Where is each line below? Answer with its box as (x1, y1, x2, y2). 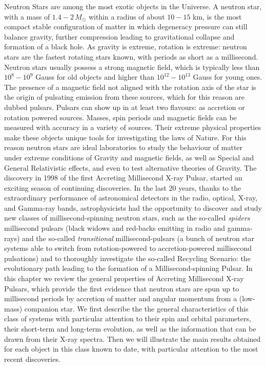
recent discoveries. (4, 353, 60, 364)
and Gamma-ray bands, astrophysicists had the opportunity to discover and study (4, 202, 262, 213)
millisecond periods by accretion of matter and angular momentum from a (4, 293, 237, 304)
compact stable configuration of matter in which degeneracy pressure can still (4, 21, 248, 32)
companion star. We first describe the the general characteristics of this (24, 303, 249, 314)
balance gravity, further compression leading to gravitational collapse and (4, 31, 235, 42)
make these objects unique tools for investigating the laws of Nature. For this (4, 132, 247, 142)
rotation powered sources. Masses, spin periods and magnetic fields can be (4, 112, 237, 122)
